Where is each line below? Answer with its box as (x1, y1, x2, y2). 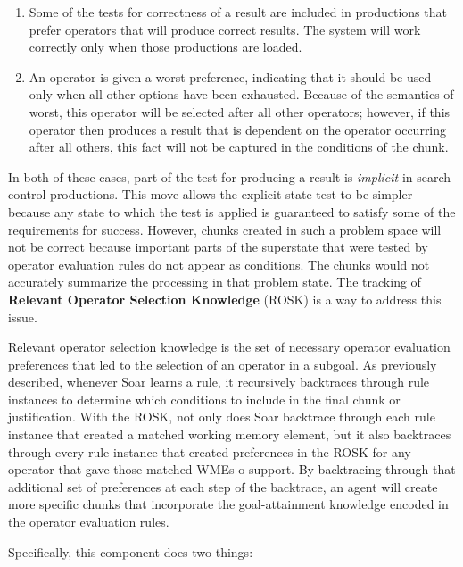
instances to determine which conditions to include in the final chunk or (8, 389, 401, 408)
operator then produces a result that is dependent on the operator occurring (29, 120, 447, 138)
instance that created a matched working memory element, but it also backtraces (8, 425, 451, 444)
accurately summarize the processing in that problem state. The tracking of (8, 272, 421, 291)
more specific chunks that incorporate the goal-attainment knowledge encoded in (8, 495, 449, 513)
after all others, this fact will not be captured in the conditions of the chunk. (29, 138, 449, 156)
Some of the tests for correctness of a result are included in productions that (29, 3, 447, 21)
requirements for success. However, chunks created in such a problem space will (8, 220, 442, 238)
